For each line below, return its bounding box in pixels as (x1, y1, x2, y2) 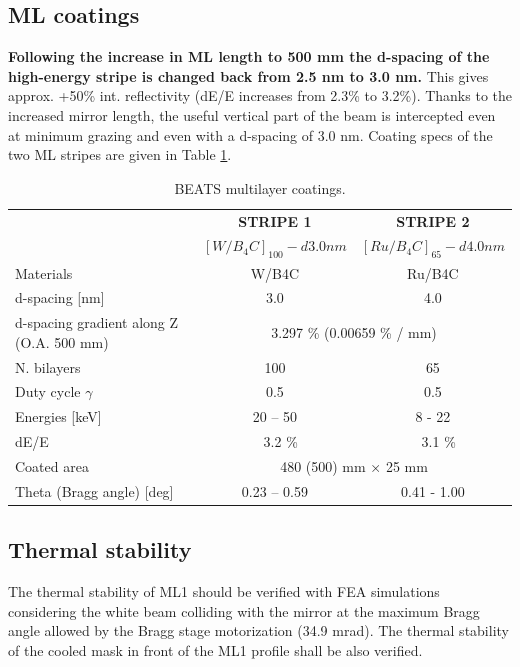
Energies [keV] (15, 406, 102, 427)
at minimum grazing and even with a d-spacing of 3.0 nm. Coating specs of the (8, 124, 493, 145)
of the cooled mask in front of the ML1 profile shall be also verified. (8, 639, 423, 660)
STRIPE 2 (396, 210, 470, 231)
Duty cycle (15, 381, 81, 402)
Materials (15, 262, 73, 283)
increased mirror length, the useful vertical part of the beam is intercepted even (8, 104, 496, 125)
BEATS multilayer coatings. (174, 177, 346, 198)
